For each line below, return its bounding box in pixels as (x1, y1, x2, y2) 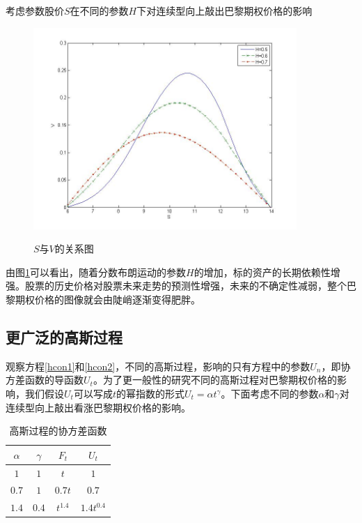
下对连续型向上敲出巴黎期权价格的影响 (136, 3, 313, 17)
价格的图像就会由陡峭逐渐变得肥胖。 (34, 292, 200, 307)
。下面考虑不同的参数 (221, 386, 319, 401)
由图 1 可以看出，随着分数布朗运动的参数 (6, 264, 186, 279)
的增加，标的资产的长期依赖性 (194, 264, 331, 279)
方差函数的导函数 (6, 372, 84, 387)
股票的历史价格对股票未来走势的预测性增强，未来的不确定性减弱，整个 (24, 278, 347, 293)
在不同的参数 (70, 3, 129, 17)
